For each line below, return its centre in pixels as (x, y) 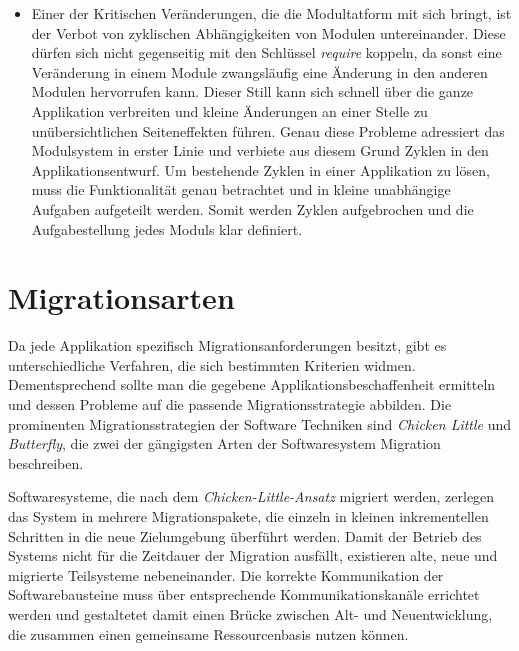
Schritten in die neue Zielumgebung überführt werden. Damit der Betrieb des (245, 535)
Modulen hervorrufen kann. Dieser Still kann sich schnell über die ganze (252, 91)
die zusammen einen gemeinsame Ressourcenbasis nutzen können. (208, 633)
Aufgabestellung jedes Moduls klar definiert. (167, 228)
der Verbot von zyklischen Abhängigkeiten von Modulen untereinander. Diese (268, 32)
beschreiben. (46, 462)
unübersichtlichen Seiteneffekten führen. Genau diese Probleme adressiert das (268, 130)
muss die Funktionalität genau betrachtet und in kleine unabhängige (241, 189)
